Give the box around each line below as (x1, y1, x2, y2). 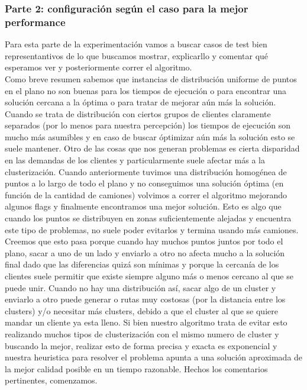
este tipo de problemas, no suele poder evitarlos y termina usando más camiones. (5, 223, 299, 236)
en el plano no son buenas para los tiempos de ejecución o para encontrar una (5, 84, 287, 96)
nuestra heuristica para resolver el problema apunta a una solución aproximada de (5, 351, 303, 363)
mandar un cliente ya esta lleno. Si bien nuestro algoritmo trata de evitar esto (5, 316, 287, 328)
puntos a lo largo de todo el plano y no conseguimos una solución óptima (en (5, 177, 284, 189)
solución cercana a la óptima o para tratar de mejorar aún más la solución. (5, 96, 276, 108)
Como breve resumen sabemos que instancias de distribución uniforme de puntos (5, 72, 297, 85)
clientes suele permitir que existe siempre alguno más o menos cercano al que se (5, 270, 293, 282)
